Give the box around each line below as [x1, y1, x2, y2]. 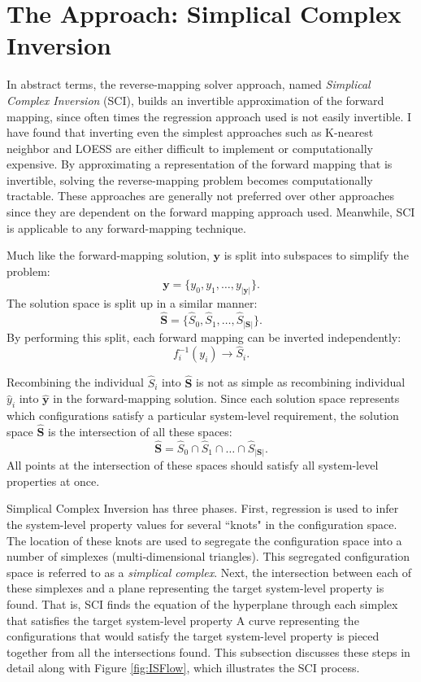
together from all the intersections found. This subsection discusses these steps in [7, 643, 410, 660]
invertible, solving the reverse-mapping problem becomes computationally [7, 171, 373, 188]
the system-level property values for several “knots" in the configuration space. [7, 515, 397, 532]
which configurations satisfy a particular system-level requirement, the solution [7, 407, 399, 424]
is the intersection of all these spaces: [48, 422, 232, 439]
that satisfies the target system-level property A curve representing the [7, 611, 359, 628]
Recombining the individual [7, 374, 145, 391]
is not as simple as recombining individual [196, 374, 406, 391]
